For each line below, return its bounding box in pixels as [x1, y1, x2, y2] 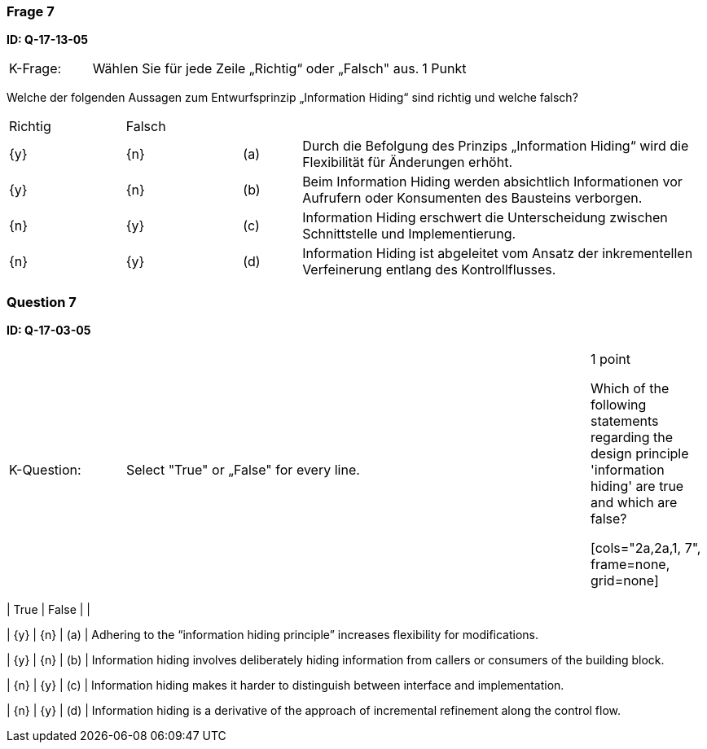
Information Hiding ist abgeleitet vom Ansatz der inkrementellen [302, 245, 693, 262]
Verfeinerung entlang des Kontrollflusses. [302, 261, 556, 278]
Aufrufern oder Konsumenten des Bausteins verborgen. [302, 190, 643, 207]
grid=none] [590, 572, 659, 589]
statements [590, 413, 659, 430]
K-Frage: [9, 60, 62, 77]
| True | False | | [7, 602, 90, 617]
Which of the [590, 380, 670, 397]
